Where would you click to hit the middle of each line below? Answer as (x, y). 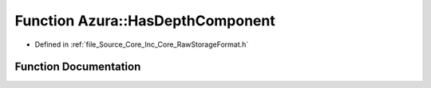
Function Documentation (78, 67)
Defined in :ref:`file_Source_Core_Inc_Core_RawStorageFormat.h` (142, 44)
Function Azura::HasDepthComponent (145, 21)
